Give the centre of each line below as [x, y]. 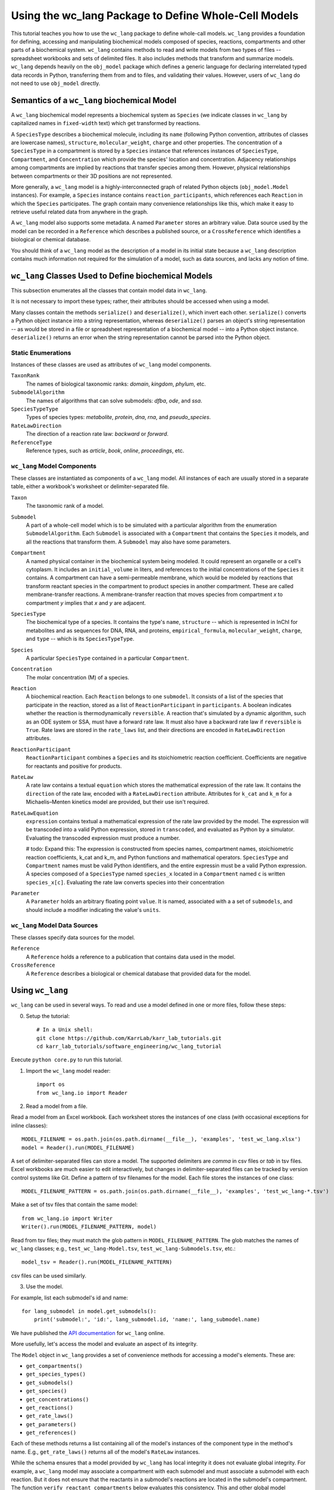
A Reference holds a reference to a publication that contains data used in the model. [131, 957]
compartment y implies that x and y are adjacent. [86, 603]
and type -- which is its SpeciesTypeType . [80, 639]
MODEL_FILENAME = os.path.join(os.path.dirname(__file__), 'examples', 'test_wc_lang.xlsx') [161, 1139]
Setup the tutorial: [48, 1016]
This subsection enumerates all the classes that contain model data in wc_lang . [109, 290]
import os [51, 1084]
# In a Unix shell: [65, 1030]
